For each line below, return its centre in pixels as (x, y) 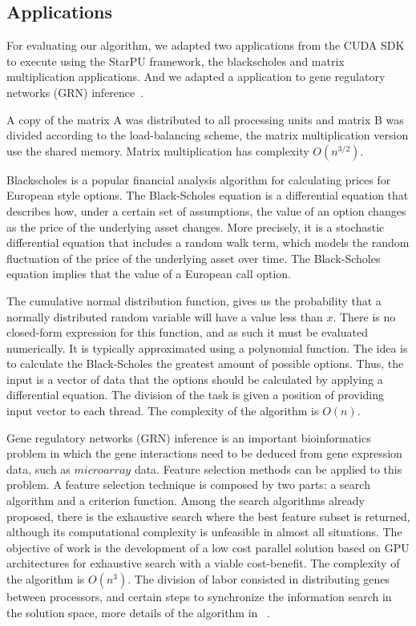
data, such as (38, 468)
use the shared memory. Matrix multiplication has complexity (158, 150)
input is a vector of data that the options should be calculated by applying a (195, 379)
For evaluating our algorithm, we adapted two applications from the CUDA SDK (206, 45)
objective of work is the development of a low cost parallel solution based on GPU (208, 547)
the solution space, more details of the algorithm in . (138, 612)
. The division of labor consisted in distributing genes (259, 579)
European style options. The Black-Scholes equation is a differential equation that (208, 195)
